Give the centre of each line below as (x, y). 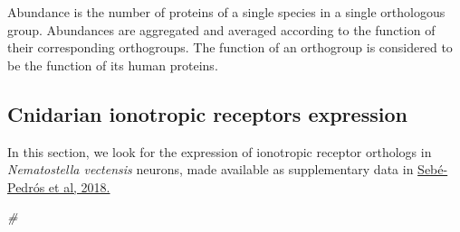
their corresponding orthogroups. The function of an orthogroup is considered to (230, 47)
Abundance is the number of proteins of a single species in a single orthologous (226, 12)
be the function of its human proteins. (113, 65)
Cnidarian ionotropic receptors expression (207, 113)
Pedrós (26, 186)
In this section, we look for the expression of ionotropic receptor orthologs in (220, 151)
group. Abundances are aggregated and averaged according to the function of (221, 29)
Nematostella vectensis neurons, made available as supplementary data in (211, 169)
